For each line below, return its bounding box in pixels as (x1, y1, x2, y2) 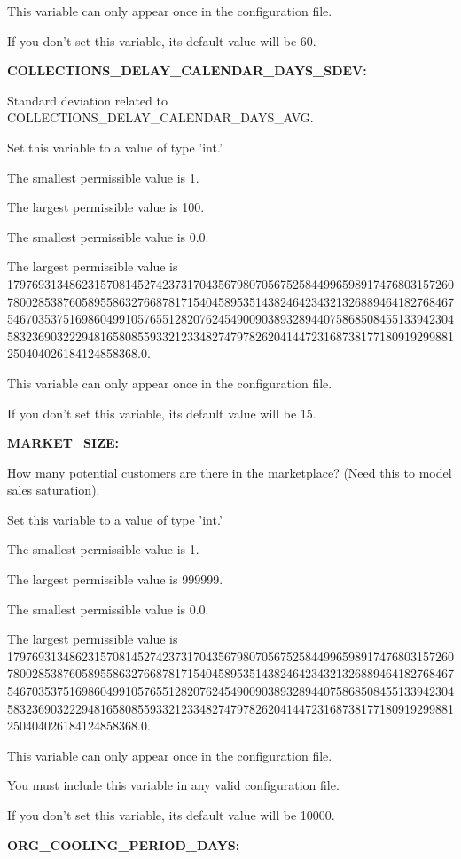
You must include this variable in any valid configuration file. (7, 776, 340, 794)
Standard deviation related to (7, 90, 168, 109)
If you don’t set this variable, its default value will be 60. (7, 31, 316, 50)
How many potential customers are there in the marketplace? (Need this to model (7, 463, 452, 481)
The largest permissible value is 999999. (7, 570, 223, 589)
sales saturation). (7, 480, 100, 499)
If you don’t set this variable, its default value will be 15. (7, 403, 316, 422)
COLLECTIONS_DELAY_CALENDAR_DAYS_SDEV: (7, 61, 367, 80)
